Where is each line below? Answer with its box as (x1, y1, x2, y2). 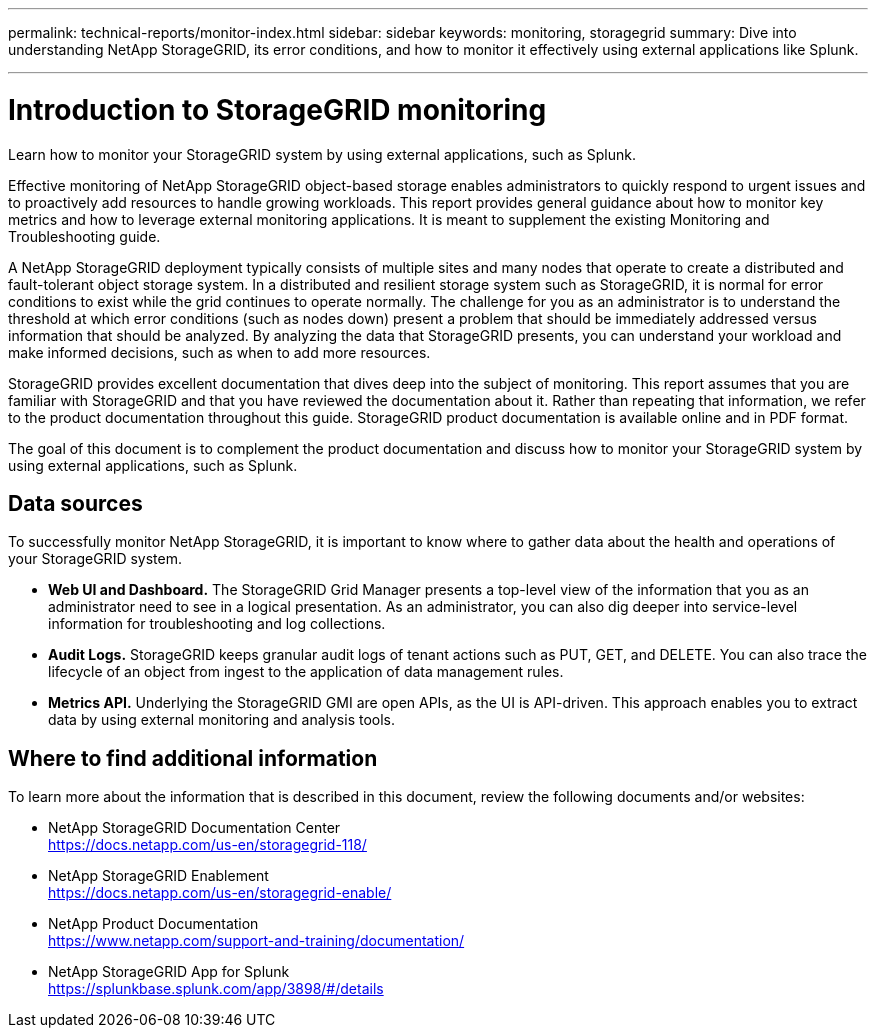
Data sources (8, 490, 143, 516)
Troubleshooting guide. (8, 227, 161, 245)
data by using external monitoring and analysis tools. (48, 711, 396, 729)
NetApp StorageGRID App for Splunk (48, 963, 290, 981)
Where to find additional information (8, 745, 378, 771)
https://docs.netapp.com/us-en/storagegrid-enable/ (48, 884, 392, 902)
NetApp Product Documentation (48, 915, 259, 933)
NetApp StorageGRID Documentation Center (48, 819, 341, 837)
